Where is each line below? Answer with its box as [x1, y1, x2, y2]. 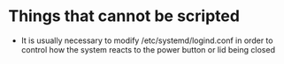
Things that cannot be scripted [8, 6, 241, 26]
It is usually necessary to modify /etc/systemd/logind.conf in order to [20, 35, 273, 46]
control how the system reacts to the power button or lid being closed [20, 44, 276, 54]
